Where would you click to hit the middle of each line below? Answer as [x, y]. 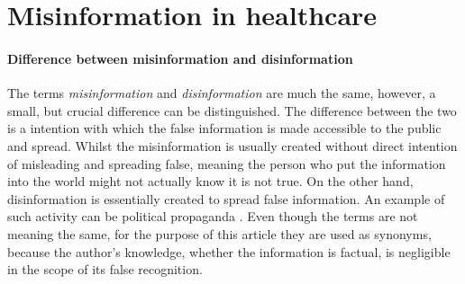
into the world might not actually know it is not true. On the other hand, [210, 181]
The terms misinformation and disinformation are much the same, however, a [222, 93]
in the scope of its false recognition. [105, 269]
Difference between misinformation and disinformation [180, 58]
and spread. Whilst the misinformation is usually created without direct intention [232, 145]
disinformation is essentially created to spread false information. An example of [226, 198]
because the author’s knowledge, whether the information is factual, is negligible [229, 251]
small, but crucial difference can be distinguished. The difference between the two [232, 110]
